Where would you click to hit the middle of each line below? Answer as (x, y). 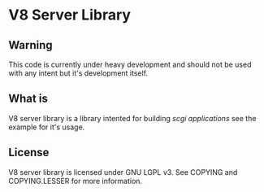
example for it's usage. (47, 127)
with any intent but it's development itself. (78, 73)
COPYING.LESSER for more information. (76, 181)
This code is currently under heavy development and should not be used (130, 64)
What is (28, 99)
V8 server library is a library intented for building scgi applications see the (132, 118)
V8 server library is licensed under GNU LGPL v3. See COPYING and (123, 172)
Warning (30, 45)
